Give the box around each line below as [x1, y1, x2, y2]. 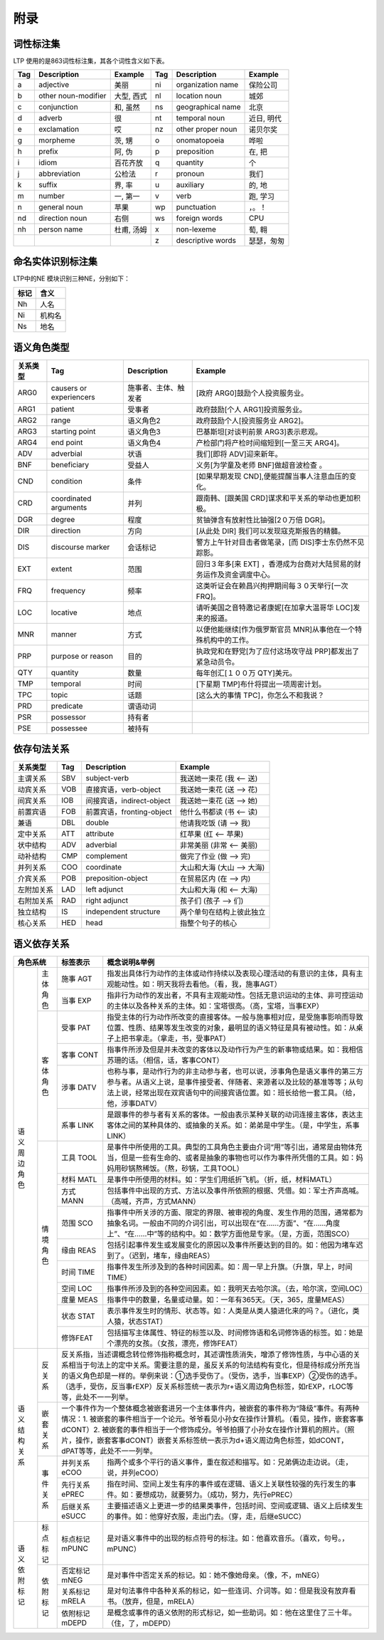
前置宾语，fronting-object [85, 807, 172, 817]
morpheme [38, 135, 75, 145]
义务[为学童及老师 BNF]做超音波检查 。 [196, 460, 326, 470]
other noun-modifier [38, 91, 107, 101]
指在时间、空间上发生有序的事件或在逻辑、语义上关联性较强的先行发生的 [107, 1478, 349, 1488]
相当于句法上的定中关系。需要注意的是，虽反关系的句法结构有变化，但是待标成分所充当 [68, 1360, 361, 1370]
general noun [38, 202, 83, 212]
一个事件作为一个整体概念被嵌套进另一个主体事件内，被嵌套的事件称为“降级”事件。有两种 [61, 1403, 360, 1413]
